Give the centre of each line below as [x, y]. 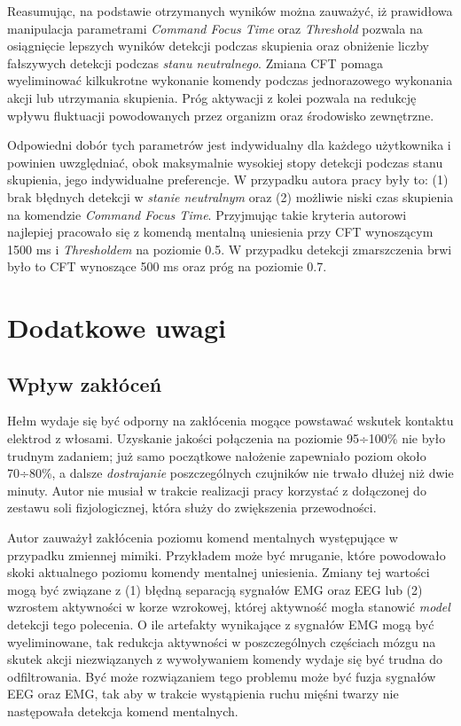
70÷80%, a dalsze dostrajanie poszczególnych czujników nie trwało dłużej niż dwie [230, 473]
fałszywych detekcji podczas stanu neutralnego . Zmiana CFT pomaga [195, 62]
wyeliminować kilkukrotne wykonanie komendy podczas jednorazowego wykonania [230, 80]
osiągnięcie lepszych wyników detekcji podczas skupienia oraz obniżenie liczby [218, 46]
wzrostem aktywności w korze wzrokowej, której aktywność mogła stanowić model [229, 607]
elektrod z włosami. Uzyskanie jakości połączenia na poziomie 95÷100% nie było [227, 438]
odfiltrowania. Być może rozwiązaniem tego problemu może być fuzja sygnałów [222, 676]
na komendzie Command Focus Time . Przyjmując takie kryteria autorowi [207, 214]
